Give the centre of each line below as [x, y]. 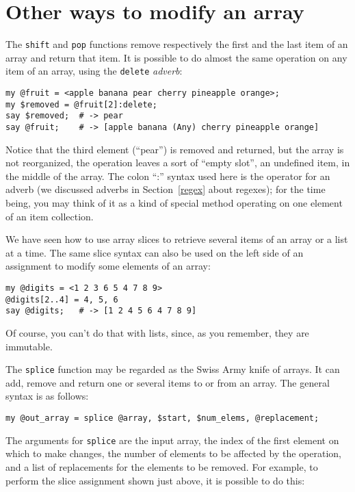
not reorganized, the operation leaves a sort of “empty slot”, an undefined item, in [178, 163]
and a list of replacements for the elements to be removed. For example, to [162, 466]
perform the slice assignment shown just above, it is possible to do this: [155, 480]
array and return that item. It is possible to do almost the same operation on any [176, 57]
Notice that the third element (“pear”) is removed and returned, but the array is [175, 149]
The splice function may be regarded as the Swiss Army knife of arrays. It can [173, 369]
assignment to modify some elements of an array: [108, 266]
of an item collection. [50, 216]
